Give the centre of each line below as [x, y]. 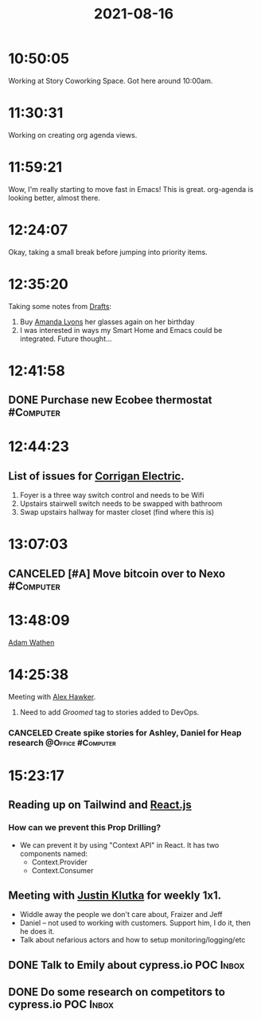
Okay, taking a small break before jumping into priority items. [108, 252]
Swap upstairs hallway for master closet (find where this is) [117, 512]
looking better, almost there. [55, 198]
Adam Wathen [31, 642]
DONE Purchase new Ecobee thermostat [110, 400]
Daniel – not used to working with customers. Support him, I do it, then [135, 923]
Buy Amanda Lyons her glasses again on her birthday [107, 321]
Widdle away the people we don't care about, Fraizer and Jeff [121, 915]
